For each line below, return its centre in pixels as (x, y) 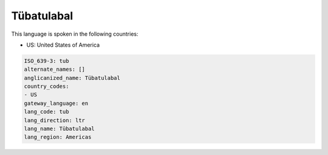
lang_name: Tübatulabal (60, 129)
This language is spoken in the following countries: (75, 34)
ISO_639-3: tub (46, 61)
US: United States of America (63, 45)
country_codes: (46, 87)
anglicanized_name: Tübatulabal (72, 78)
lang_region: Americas (58, 137)
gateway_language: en (56, 103)
